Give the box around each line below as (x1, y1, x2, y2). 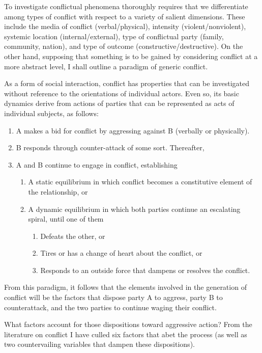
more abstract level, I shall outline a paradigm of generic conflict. (4, 61, 208, 71)
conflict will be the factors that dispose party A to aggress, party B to (4, 292, 223, 303)
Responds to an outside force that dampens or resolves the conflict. (40, 264, 250, 275)
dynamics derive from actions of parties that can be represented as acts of (4, 98, 235, 108)
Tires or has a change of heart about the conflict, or (40, 248, 202, 258)
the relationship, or (28, 186, 88, 197)
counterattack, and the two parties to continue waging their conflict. (4, 302, 217, 312)
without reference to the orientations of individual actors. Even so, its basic (4, 88, 239, 98)
